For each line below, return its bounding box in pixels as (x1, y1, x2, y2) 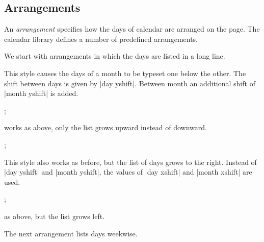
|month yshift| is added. (4, 88, 78, 99)
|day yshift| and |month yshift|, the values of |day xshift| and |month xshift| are (4, 166, 252, 177)
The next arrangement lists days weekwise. (4, 228, 138, 238)
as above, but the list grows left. (4, 210, 105, 221)
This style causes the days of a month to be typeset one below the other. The (4, 67, 246, 78)
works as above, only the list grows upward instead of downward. (4, 122, 207, 133)
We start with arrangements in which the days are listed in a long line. (4, 51, 225, 61)
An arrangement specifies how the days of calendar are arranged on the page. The (4, 23, 260, 34)
